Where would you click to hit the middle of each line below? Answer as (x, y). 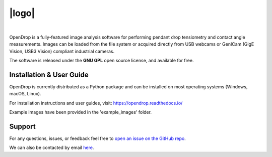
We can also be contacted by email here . (52, 147)
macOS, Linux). (25, 94)
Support (22, 126)
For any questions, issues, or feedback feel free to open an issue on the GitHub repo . (97, 138)
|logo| (22, 13)
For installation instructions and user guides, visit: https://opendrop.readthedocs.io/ (96, 103)
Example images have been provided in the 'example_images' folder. (81, 112)
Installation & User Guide (49, 74)
